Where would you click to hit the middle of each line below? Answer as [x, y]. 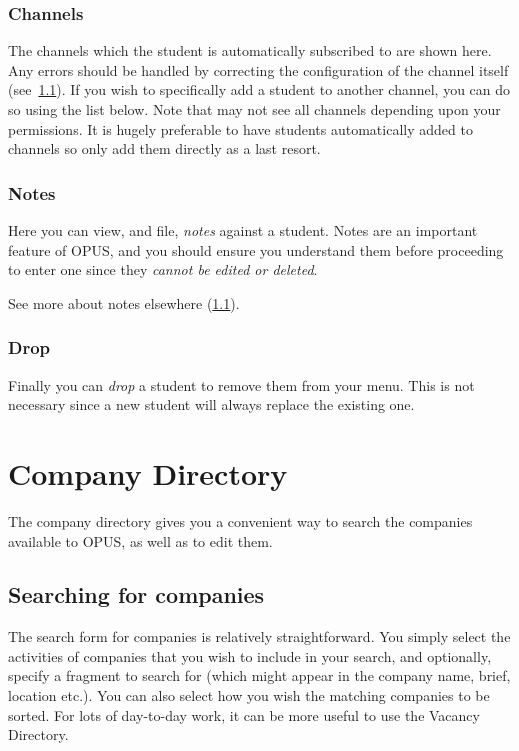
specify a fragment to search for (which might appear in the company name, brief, [259, 675]
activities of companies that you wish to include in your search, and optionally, [250, 655]
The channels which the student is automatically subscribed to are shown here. [250, 50]
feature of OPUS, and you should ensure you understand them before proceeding [256, 249]
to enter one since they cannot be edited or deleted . [163, 269]
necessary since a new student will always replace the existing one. [211, 404]
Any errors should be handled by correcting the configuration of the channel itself [258, 69]
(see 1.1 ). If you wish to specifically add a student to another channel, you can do [259, 89]
